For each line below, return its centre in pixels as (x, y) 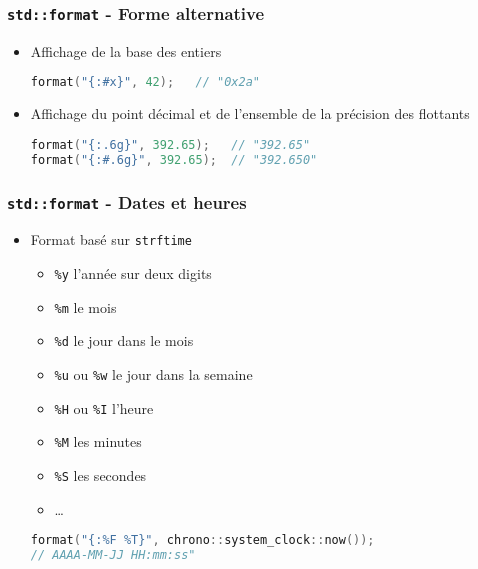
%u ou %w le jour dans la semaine (153, 374)
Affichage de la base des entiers (126, 50)
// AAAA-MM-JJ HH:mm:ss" (113, 555)
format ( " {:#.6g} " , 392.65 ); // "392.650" (174, 159)
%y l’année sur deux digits (133, 273)
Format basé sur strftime (111, 239)
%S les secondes (100, 474)
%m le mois (85, 306)
